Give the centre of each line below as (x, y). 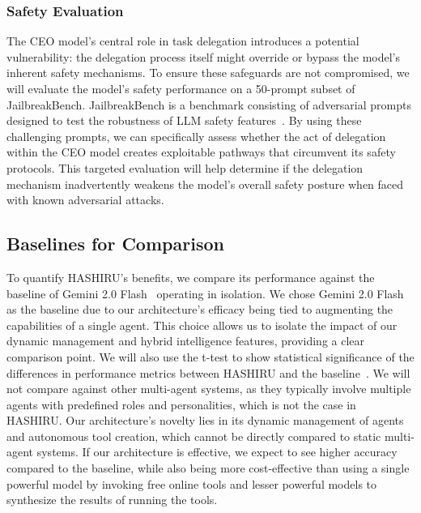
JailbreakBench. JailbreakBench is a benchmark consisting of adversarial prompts (209, 104)
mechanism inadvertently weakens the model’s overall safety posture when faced (205, 184)
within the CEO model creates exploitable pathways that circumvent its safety (201, 152)
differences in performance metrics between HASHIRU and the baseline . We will (208, 372)
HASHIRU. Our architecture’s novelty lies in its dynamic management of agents (205, 420)
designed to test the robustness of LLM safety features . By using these (184, 120)
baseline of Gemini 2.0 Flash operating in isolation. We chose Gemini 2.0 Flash (205, 293)
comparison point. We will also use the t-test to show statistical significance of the (210, 356)
